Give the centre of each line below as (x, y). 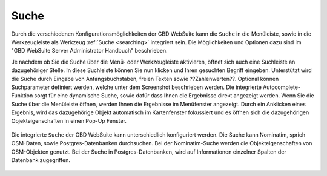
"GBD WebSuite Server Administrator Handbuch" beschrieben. (89, 51)
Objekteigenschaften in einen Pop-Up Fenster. (69, 121)
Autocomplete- (282, 87)
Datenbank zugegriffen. (41, 160)
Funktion (22, 96)
